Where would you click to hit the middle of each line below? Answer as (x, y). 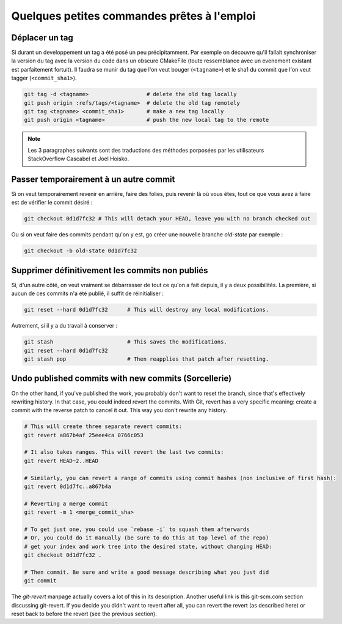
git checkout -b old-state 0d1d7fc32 (81, 251)
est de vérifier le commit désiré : (52, 203)
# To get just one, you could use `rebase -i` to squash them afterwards (137, 529)
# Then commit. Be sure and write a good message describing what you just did (147, 572)
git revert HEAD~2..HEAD (61, 460)
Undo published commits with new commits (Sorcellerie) (122, 379)
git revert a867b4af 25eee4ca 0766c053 (84, 435)
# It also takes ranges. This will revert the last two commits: (124, 452)
